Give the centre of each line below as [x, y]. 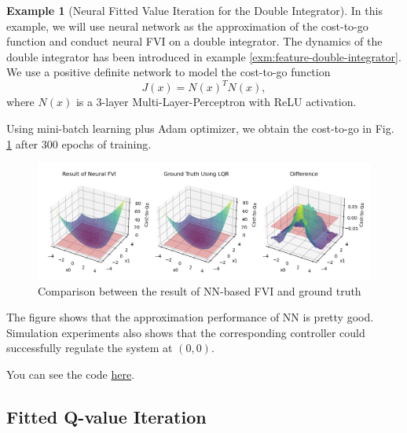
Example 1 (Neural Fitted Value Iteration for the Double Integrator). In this [194, 10]
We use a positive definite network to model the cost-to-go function [169, 72]
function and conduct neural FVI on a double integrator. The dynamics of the [194, 41]
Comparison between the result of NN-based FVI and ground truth [200, 290]
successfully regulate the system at [90, 348]
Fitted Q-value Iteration [106, 416]
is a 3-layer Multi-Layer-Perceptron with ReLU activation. [216, 102]
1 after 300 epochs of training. [79, 143]
